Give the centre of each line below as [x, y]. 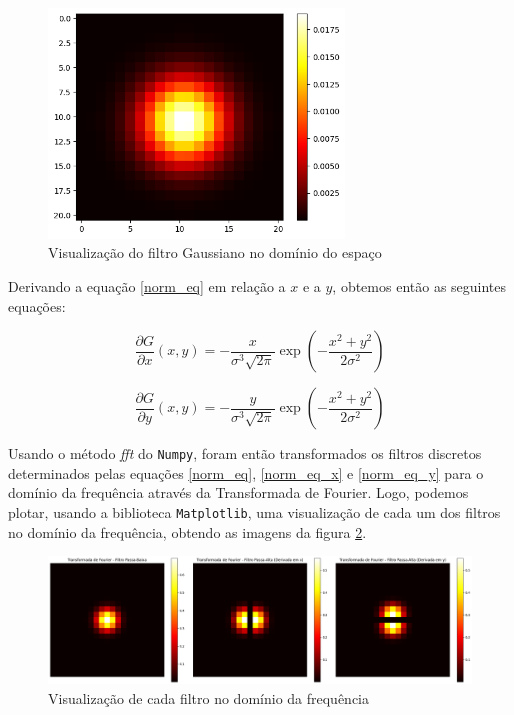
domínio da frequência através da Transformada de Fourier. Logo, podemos [238, 492]
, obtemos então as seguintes [419, 286]
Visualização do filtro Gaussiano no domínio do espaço [215, 252]
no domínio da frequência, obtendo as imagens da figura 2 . [187, 531]
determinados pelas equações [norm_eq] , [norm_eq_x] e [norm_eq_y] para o [246, 472]
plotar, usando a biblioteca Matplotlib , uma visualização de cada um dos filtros [254, 512]
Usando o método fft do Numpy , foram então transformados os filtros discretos [245, 453]
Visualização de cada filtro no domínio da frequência [209, 697]
